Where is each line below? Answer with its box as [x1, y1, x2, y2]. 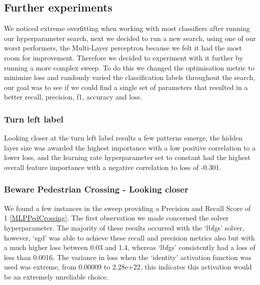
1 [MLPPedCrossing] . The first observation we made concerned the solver [4, 212, 229, 223]
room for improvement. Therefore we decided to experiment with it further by [4, 52, 243, 62]
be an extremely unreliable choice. [4, 271, 108, 281]
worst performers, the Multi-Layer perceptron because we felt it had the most [4, 42, 242, 53]
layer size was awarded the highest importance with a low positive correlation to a [4, 142, 256, 152]
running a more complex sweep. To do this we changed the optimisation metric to [4, 62, 254, 72]
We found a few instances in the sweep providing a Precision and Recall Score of [4, 202, 251, 213]
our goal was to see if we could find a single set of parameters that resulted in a [4, 81, 248, 92]
